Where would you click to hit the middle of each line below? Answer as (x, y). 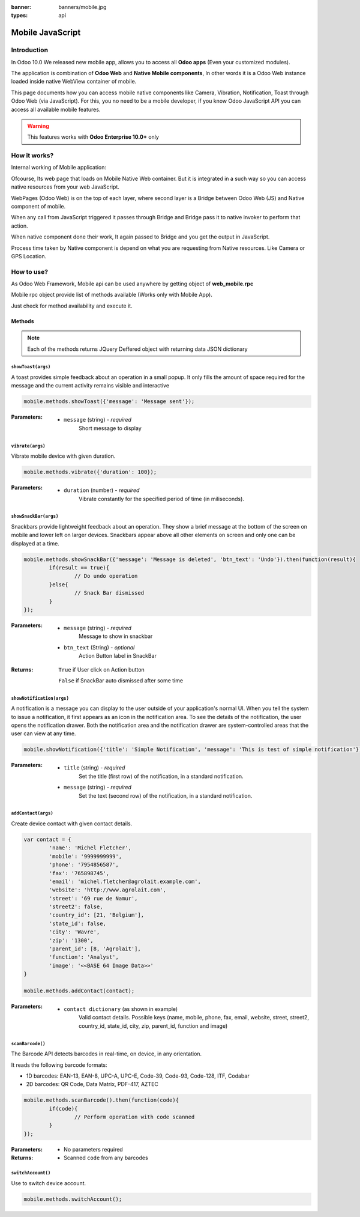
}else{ (58, 584)
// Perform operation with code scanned (134, 1117)
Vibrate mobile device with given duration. (63, 456)
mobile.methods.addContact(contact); (79, 991)
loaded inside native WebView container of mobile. (74, 82)
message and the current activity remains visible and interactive (90, 386)
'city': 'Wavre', (74, 932)
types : (19, 16)
